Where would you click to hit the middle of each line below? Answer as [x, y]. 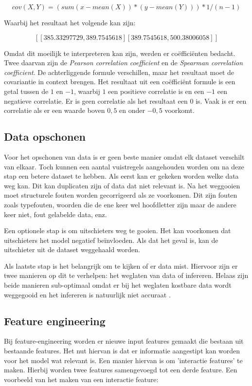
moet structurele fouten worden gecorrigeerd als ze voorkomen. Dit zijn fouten [121, 195]
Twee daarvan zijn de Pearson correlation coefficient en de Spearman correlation [124, 63]
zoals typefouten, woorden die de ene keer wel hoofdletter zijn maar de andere [120, 204]
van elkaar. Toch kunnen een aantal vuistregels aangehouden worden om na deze [124, 166]
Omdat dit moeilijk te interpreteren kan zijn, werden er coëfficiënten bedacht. [120, 53]
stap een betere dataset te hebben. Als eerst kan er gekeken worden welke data [121, 176]
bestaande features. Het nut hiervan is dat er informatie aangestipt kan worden [122, 351]
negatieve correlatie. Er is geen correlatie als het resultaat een [96, 101]
